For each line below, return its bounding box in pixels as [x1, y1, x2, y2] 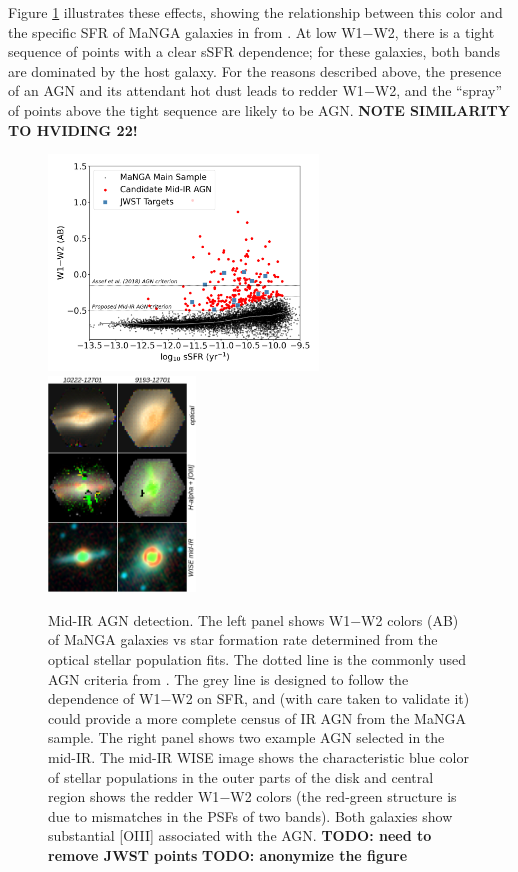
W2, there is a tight [373, 21, 495, 42]
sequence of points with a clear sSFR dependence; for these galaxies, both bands [8, 41, 501, 62]
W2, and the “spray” [374, 80, 503, 101]
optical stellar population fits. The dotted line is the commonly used [48, 649, 467, 670]
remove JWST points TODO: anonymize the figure [48, 844, 408, 865]
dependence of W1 [48, 688, 161, 709]
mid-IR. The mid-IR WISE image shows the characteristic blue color [48, 746, 469, 767]
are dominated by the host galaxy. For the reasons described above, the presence [8, 60, 502, 81]
